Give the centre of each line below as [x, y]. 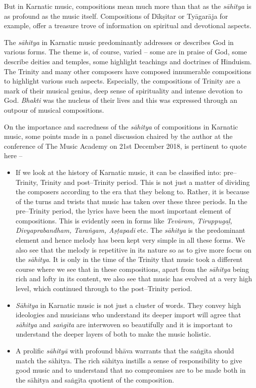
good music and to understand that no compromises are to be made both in [130, 370]
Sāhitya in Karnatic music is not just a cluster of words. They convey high [128, 305]
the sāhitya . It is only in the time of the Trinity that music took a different [129, 259]
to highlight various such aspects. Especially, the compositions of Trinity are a [122, 81]
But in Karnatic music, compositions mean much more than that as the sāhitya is [128, 6]
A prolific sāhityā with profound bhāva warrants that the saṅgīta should [125, 350]
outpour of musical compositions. [54, 109]
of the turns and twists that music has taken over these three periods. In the [131, 201]
